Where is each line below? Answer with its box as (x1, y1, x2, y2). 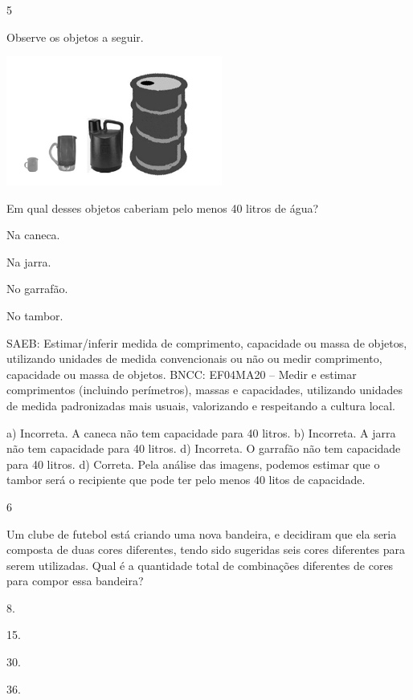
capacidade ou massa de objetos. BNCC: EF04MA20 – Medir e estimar (6, 365, 357, 382)
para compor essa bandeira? (6, 572, 144, 589)
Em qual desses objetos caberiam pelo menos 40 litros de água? (6, 199, 319, 216)
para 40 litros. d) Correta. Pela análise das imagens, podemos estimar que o (6, 455, 380, 472)
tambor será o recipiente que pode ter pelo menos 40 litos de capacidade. (6, 471, 366, 488)
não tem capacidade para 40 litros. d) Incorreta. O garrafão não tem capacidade (6, 440, 401, 457)
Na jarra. (6, 253, 51, 270)
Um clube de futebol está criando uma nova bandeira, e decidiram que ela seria (6, 525, 397, 542)
